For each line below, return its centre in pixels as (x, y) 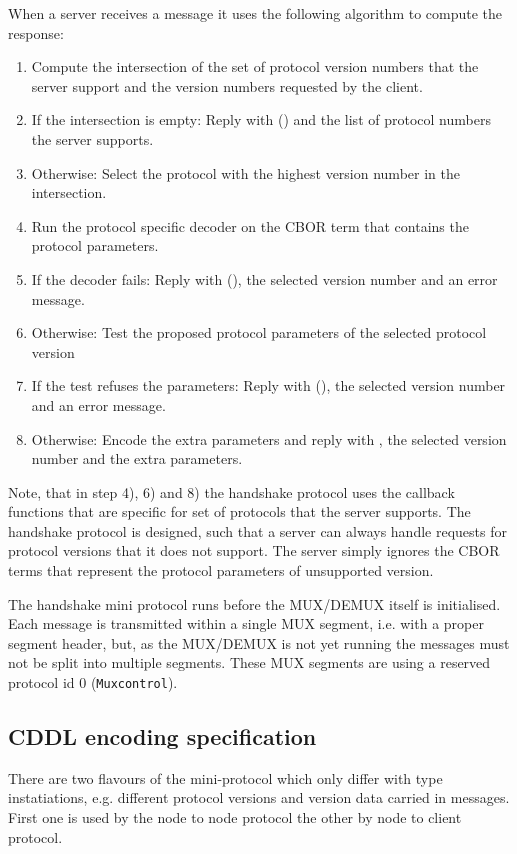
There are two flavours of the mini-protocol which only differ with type (225, 777)
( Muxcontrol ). (134, 682)
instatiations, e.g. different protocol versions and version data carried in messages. (259, 797)
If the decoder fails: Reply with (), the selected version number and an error (264, 278)
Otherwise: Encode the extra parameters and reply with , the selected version (269, 438)
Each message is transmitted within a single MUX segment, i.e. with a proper (246, 623)
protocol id (41, 682)
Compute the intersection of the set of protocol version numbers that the (255, 66)
